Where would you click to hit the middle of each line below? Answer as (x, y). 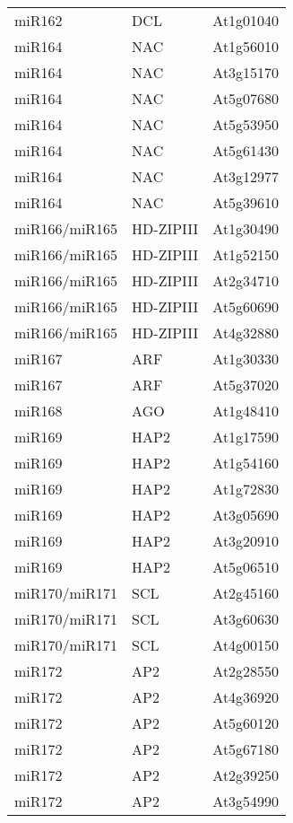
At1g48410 (246, 411)
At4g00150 (246, 645)
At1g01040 (246, 20)
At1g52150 (246, 254)
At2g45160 (246, 593)
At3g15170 (246, 72)
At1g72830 (246, 489)
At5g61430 (246, 150)
